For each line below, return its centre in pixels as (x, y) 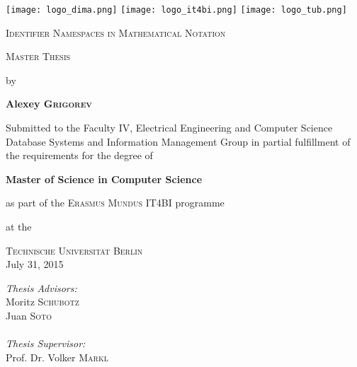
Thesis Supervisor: (46, 343)
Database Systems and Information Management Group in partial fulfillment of (178, 141)
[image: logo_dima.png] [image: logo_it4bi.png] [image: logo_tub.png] (176, 10)
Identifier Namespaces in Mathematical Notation (116, 32)
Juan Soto (29, 315)
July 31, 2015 (35, 264)
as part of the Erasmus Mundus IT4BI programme (115, 203)
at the (19, 226)
